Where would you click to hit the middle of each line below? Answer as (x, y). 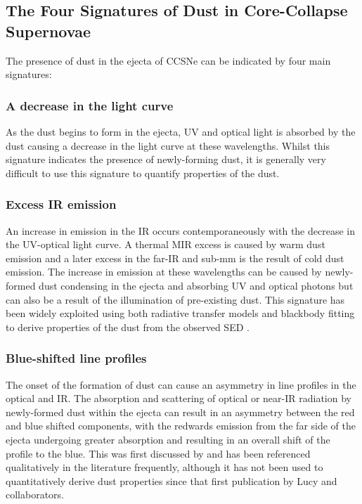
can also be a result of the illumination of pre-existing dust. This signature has (175, 299)
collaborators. (35, 495)
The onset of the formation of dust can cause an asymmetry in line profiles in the (181, 384)
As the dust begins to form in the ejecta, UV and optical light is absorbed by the (181, 131)
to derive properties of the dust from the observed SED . (128, 327)
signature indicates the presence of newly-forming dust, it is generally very (166, 159)
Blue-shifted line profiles (76, 358)
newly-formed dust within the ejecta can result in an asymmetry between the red (180, 412)
